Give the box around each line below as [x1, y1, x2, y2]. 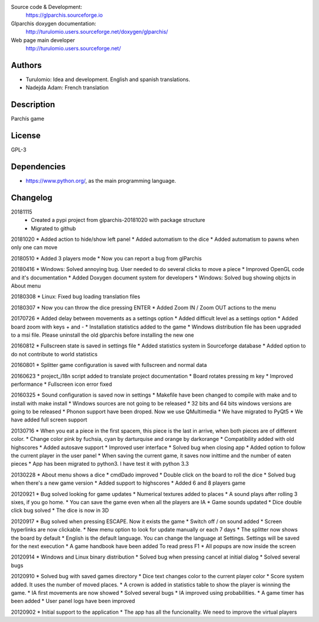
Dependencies [11, 162, 66, 172]
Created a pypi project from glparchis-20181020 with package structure [31, 217, 206, 224]
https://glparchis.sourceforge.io [25, 12, 103, 19]
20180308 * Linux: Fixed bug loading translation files [11, 293, 141, 300]
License [11, 130, 41, 140]
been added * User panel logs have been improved [11, 598, 135, 605]
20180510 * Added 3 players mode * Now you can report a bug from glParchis [11, 254, 202, 262]
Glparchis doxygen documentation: [11, 20, 97, 27]
